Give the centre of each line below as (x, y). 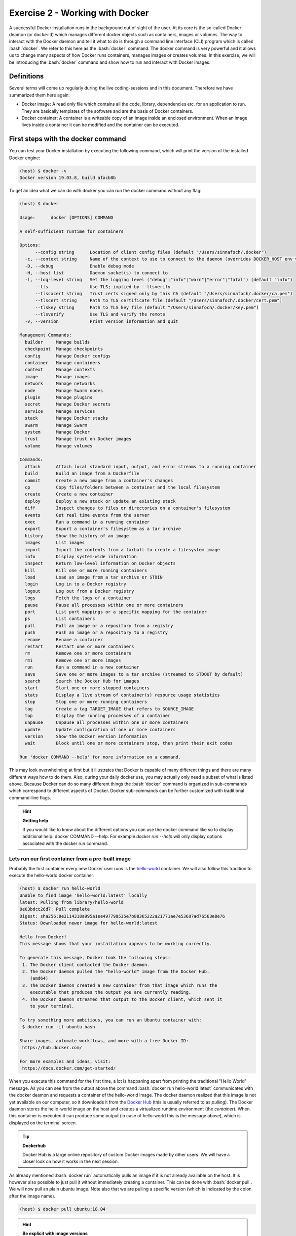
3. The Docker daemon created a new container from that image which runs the (120, 985)
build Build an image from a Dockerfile (82, 474)
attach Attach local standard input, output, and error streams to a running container (141, 466)
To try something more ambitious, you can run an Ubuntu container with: (111, 1020)
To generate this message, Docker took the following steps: (95, 958)
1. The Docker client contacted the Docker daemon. (86, 965)
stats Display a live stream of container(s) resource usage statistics (122, 695)
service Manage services (60, 411)
